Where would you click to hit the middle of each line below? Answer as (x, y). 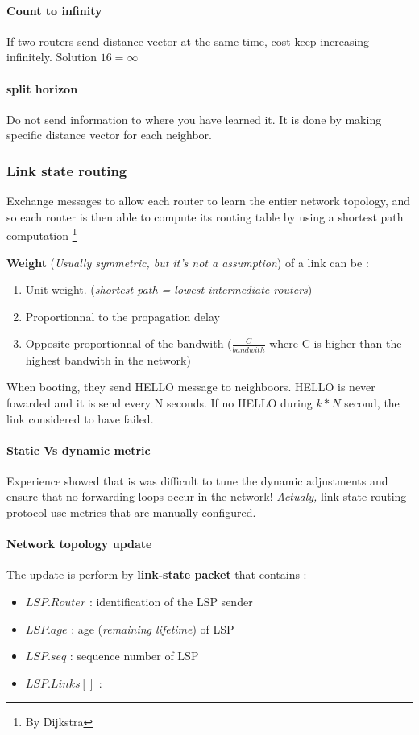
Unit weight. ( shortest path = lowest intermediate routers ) (169, 289)
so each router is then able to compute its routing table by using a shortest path (205, 216)
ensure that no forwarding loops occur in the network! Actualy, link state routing (207, 496)
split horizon (42, 88)
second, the (372, 402)
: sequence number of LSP (134, 656)
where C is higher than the (336, 343)
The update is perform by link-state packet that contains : (157, 574)
